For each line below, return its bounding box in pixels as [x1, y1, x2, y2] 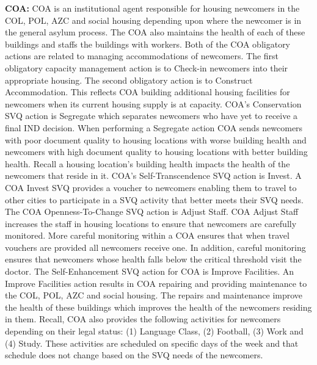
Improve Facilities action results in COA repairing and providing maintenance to [5, 276, 307, 289]
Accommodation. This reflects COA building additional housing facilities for [5, 85, 290, 98]
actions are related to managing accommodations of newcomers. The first [5, 49, 279, 62]
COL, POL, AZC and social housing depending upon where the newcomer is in [5, 13, 302, 26]
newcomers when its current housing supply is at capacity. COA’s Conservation [5, 97, 302, 110]
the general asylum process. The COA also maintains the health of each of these [5, 26, 305, 38]
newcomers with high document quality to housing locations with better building [5, 145, 308, 158]
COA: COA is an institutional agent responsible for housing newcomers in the [5, 2, 300, 14]
